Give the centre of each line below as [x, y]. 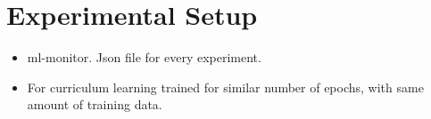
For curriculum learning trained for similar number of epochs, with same [225, 87]
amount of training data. [95, 104]
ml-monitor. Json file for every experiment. [144, 57]
